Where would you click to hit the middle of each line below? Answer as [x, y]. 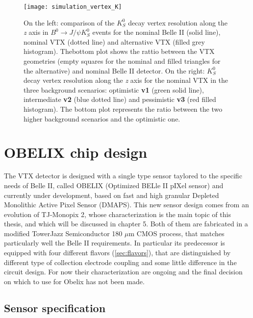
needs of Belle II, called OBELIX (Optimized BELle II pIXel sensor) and [114, 185]
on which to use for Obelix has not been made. [74, 281]
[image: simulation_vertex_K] [73, 7]
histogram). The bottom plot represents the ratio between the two [123, 109]
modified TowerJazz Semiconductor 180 [63, 233]
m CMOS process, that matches [177, 233]
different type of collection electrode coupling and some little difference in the [120, 262]
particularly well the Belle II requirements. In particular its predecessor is [114, 243]
